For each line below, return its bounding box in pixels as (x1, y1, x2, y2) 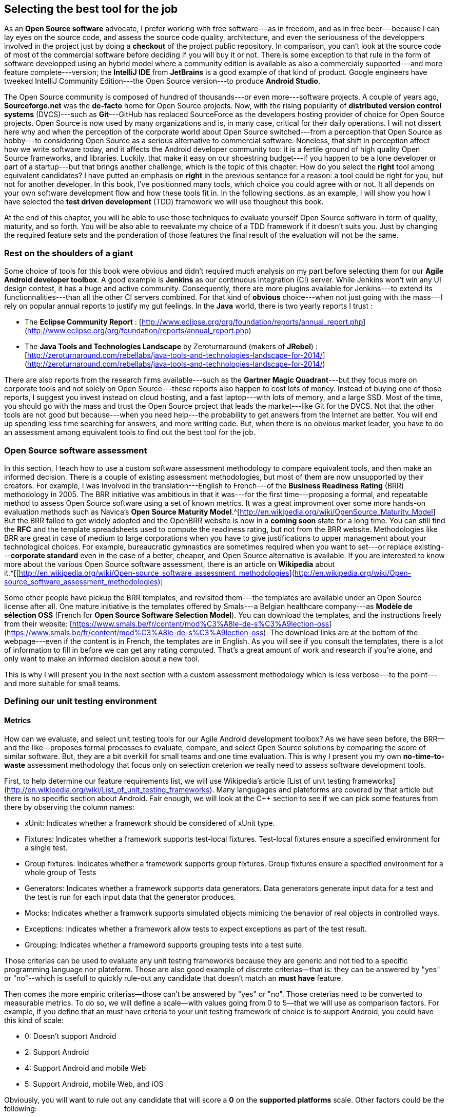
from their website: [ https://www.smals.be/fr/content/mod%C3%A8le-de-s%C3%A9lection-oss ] (4, 619, 332, 628)
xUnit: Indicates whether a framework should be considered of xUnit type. (25, 818, 275, 827)
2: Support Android (25, 1047, 89, 1056)
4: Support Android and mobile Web (25, 1063, 146, 1072)
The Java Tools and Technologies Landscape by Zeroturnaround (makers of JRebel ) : (25, 342, 318, 351)
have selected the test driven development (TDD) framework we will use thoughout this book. (4, 197, 324, 206)
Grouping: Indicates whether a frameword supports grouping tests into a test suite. (25, 940, 304, 949)
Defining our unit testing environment (4, 696, 157, 707)
